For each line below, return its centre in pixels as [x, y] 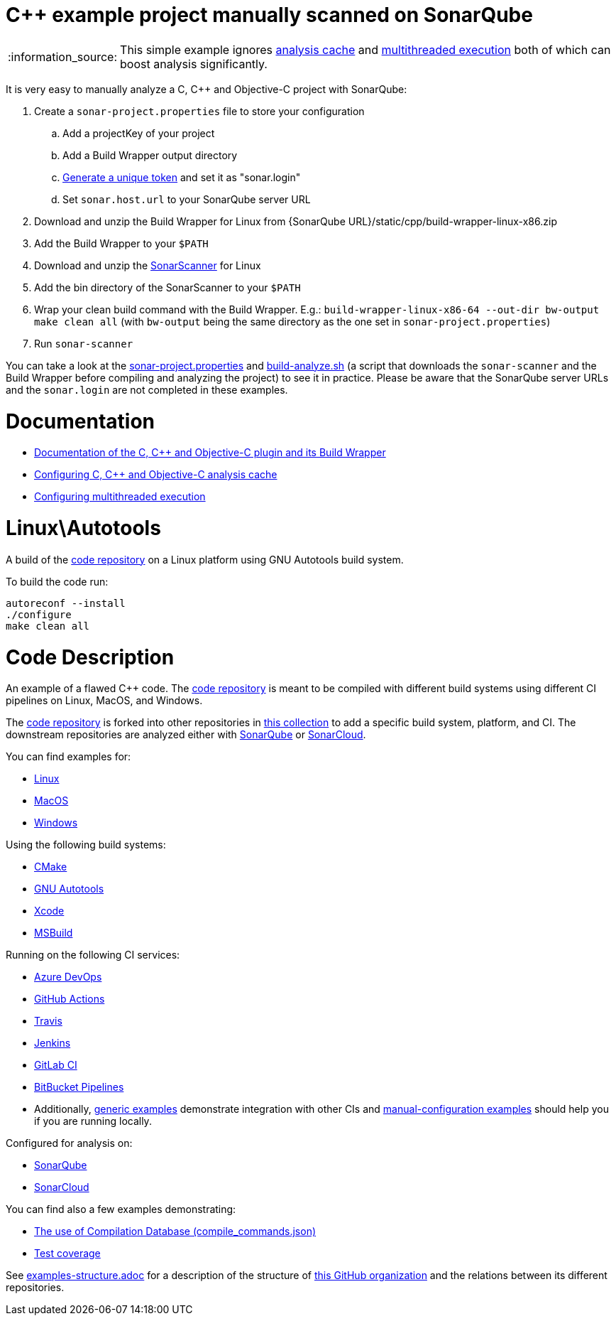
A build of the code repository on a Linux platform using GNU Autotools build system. [205, 559]
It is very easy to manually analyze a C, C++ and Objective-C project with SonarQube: [207, 89]
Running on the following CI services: [93, 955]
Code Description [90, 657]
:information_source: [63, 56]
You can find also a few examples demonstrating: [121, 1209]
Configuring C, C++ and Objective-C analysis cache [156, 475]
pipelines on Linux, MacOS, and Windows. [104, 701]
